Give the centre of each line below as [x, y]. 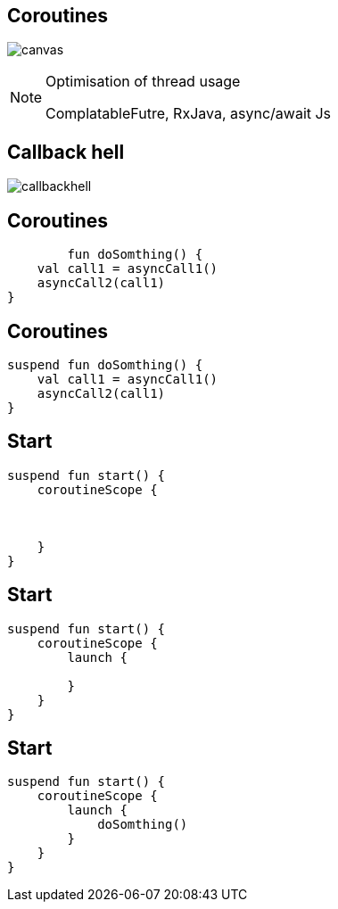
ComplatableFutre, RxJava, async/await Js [189, 114]
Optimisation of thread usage [143, 82]
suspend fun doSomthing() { [105, 364]
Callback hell [66, 152]
